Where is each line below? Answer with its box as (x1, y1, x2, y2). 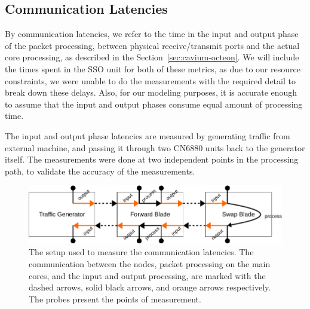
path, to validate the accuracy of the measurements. (5, 164, 195, 177)
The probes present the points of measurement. (29, 292, 201, 305)
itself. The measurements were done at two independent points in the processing (5, 153, 299, 166)
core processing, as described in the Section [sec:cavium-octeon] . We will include (5, 51, 299, 63)
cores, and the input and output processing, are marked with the (29, 269, 266, 282)
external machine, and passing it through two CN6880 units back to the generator (5, 141, 305, 154)
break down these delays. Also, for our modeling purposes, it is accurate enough (5, 86, 297, 99)
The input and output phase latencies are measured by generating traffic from (5, 129, 290, 142)
